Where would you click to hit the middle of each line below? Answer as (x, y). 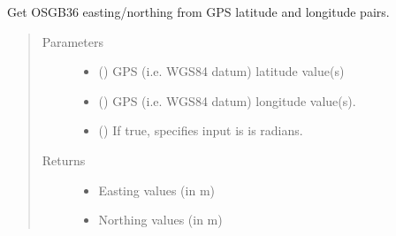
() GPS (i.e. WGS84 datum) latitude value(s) (221, 71)
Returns (64, 160)
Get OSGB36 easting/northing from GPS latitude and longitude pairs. (198, 11)
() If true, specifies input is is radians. (201, 130)
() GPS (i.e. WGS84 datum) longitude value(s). (227, 100)
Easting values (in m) (156, 190)
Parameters (72, 41)
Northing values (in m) (160, 220)
